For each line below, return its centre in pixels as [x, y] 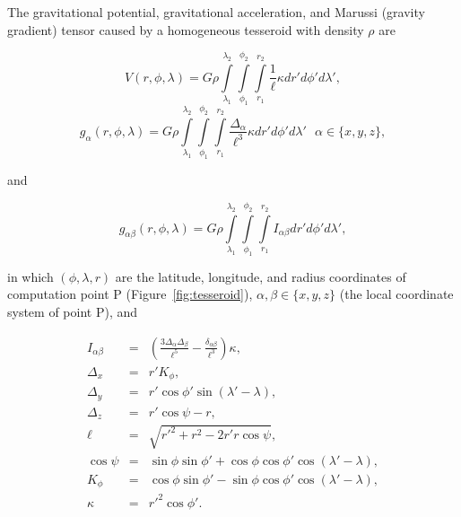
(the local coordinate [396, 294]
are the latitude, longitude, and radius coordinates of [261, 276]
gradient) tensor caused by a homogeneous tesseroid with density [186, 29]
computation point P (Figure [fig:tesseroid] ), [130, 294]
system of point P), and [73, 312]
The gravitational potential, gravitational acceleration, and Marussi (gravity [216, 12]
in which [30, 276]
